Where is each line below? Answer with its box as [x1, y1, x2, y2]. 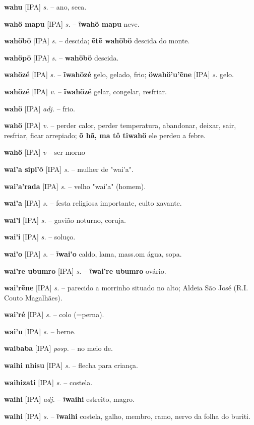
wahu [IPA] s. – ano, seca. [4, 2, 87, 12]
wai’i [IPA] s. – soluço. [4, 231, 76, 242]
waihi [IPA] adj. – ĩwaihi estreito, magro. [4, 394, 135, 404]
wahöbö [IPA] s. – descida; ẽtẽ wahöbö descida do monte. [4, 35, 190, 46]
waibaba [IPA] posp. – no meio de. [4, 343, 113, 353]
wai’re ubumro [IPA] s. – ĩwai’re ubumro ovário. [4, 265, 166, 276]
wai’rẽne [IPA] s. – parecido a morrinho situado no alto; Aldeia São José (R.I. [4, 282, 248, 293]
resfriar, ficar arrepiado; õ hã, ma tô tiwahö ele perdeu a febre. [4, 130, 206, 140]
